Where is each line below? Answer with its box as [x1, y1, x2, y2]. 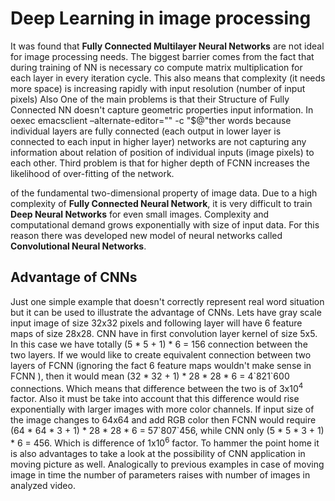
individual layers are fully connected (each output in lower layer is [10, 125, 282, 137]
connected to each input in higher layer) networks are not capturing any [10, 135, 307, 147]
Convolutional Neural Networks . [10, 240, 147, 252]
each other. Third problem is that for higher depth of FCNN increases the [10, 157, 310, 169]
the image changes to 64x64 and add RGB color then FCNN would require [10, 414, 317, 426]
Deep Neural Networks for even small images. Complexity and [10, 208, 270, 220]
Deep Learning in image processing [10, 7, 312, 30]
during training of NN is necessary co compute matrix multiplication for [10, 61, 303, 73]
